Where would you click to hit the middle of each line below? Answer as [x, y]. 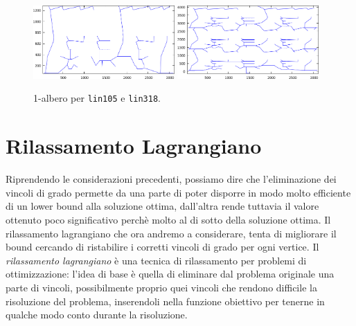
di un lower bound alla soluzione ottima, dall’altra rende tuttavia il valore [162, 206]
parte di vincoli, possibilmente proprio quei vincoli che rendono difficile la [161, 287]
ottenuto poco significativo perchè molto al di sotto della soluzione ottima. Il [168, 219]
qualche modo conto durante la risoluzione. [97, 315]
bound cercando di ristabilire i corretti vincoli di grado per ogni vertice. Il [162, 247]
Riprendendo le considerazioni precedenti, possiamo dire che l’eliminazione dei [171, 179]
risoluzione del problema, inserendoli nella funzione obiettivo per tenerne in [165, 301]
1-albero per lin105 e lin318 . [97, 98]
